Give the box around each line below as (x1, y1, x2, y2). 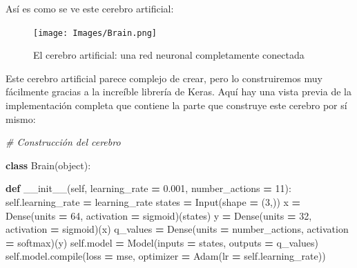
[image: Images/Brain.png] (33, 28, 157, 38)
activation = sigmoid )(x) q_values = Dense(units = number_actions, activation (6, 222, 349, 236)
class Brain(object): (6, 157, 91, 172)
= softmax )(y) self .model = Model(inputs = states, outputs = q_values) (6, 235, 318, 249)
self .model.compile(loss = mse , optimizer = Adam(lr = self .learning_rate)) (6, 249, 326, 263)
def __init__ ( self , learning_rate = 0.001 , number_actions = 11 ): (6, 181, 291, 195)
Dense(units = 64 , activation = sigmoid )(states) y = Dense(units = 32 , (6, 208, 312, 222)
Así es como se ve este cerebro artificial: (6, 1, 174, 15)
